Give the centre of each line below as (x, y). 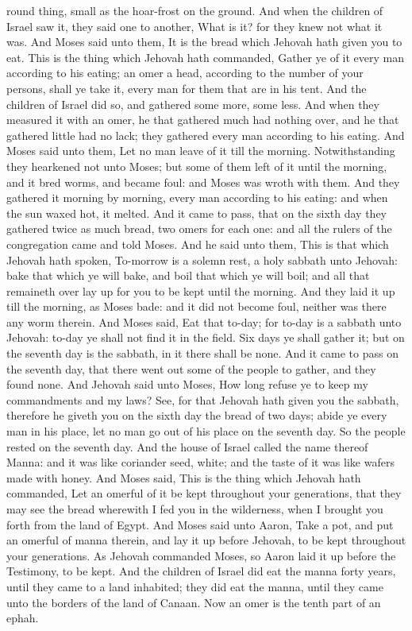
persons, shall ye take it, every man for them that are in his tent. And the (187, 88)
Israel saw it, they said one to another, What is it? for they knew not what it (194, 26)
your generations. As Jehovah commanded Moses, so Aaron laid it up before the (201, 555)
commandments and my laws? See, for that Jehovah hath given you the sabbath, (203, 399)
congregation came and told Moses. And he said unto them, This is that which (198, 244)
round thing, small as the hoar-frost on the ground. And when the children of (195, 10)
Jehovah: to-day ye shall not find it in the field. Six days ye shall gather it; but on (206, 337)
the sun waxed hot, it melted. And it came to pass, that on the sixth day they (197, 213)
